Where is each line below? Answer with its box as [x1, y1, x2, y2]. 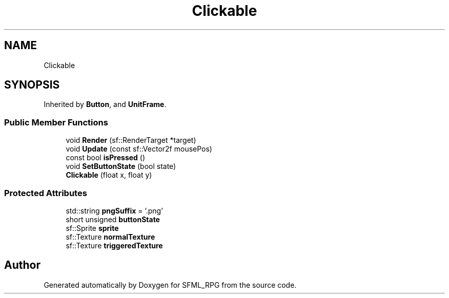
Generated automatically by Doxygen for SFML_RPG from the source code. [44, 280, 297, 289]
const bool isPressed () [66, 153, 146, 162]
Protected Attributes [4, 187, 87, 198]
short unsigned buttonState [66, 215, 160, 224]
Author [4, 259, 40, 272]
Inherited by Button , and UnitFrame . [44, 100, 167, 109]
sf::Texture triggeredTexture [66, 241, 163, 250]
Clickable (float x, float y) [66, 171, 152, 180]
